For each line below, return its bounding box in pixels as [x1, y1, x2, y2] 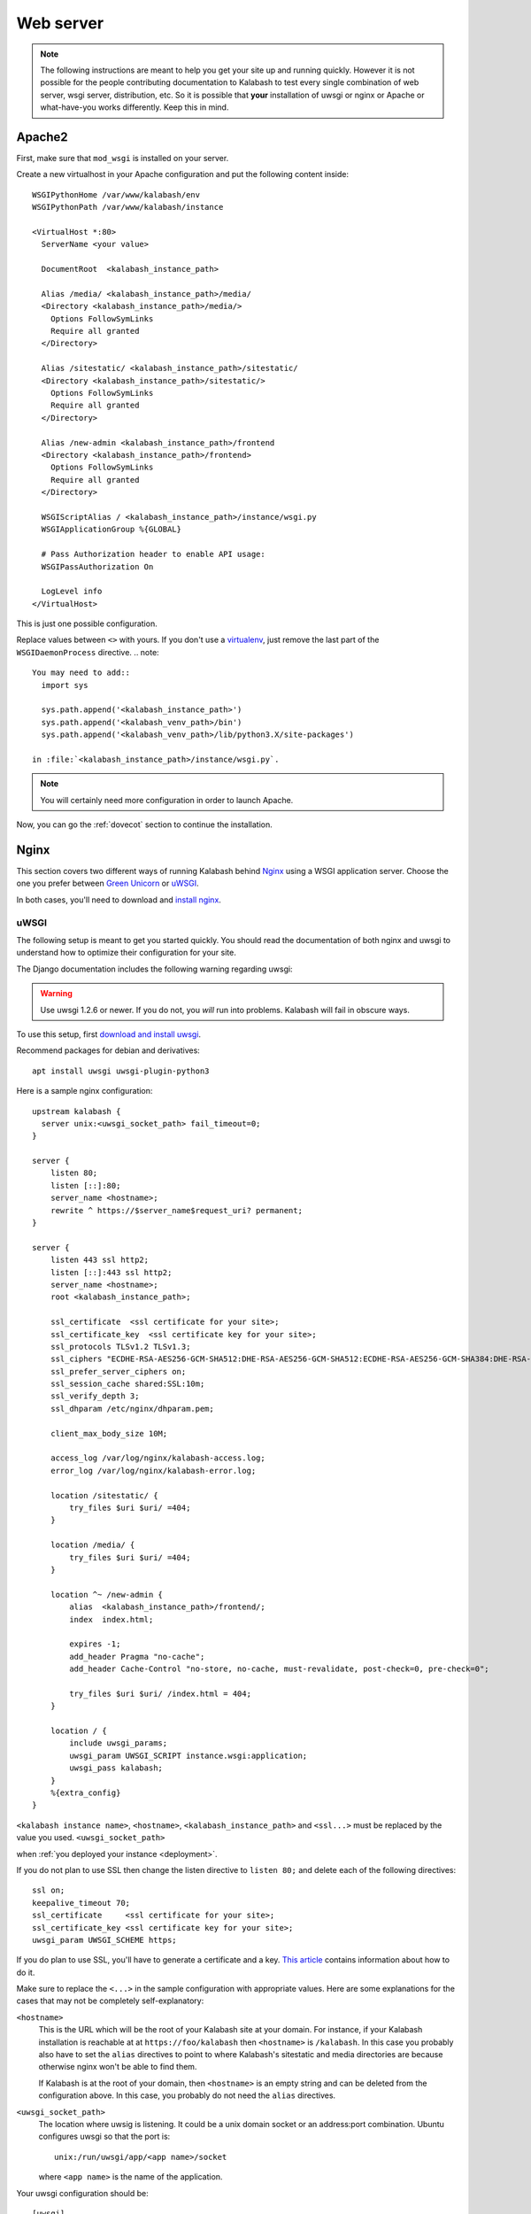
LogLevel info [41, 586, 103, 597]
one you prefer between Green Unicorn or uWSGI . [16, 878, 199, 889]
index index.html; [69, 1614, 154, 1624]
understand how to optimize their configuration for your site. [16, 948, 236, 958]
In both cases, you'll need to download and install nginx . [16, 894, 221, 905]
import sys [41, 680, 88, 690]
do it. [16, 1967, 35, 1978]
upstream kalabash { [32, 1106, 121, 1116]
